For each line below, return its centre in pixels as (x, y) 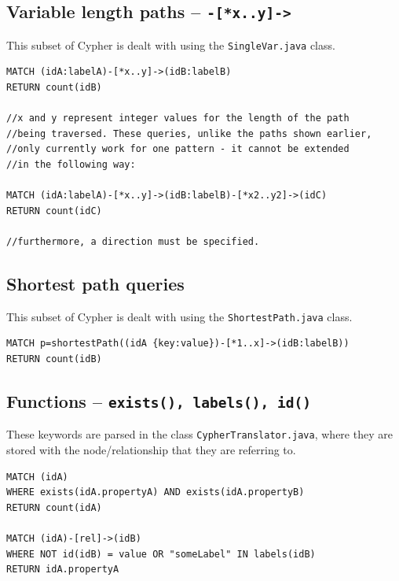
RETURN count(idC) (54, 211)
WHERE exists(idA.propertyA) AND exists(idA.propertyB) (156, 492)
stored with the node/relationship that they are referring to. (151, 450)
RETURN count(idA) (54, 507)
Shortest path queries (95, 283)
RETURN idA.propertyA (63, 570)
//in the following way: (71, 165)
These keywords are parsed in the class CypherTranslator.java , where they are (199, 434)
